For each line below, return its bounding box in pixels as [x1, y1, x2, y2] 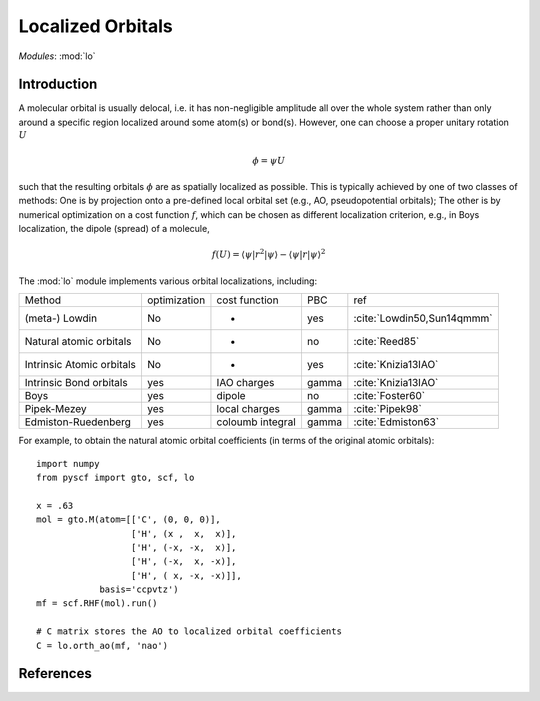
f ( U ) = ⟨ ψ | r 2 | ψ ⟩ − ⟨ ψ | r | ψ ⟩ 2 [211, 247, 326, 260]
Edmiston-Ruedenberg [24, 415, 132, 429]
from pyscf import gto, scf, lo [36, 471, 195, 483]
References [18, 665, 92, 682]
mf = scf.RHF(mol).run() [36, 598, 158, 609]
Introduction [18, 76, 98, 93]
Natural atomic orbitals [24, 335, 132, 349]
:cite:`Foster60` [353, 389, 426, 403]
